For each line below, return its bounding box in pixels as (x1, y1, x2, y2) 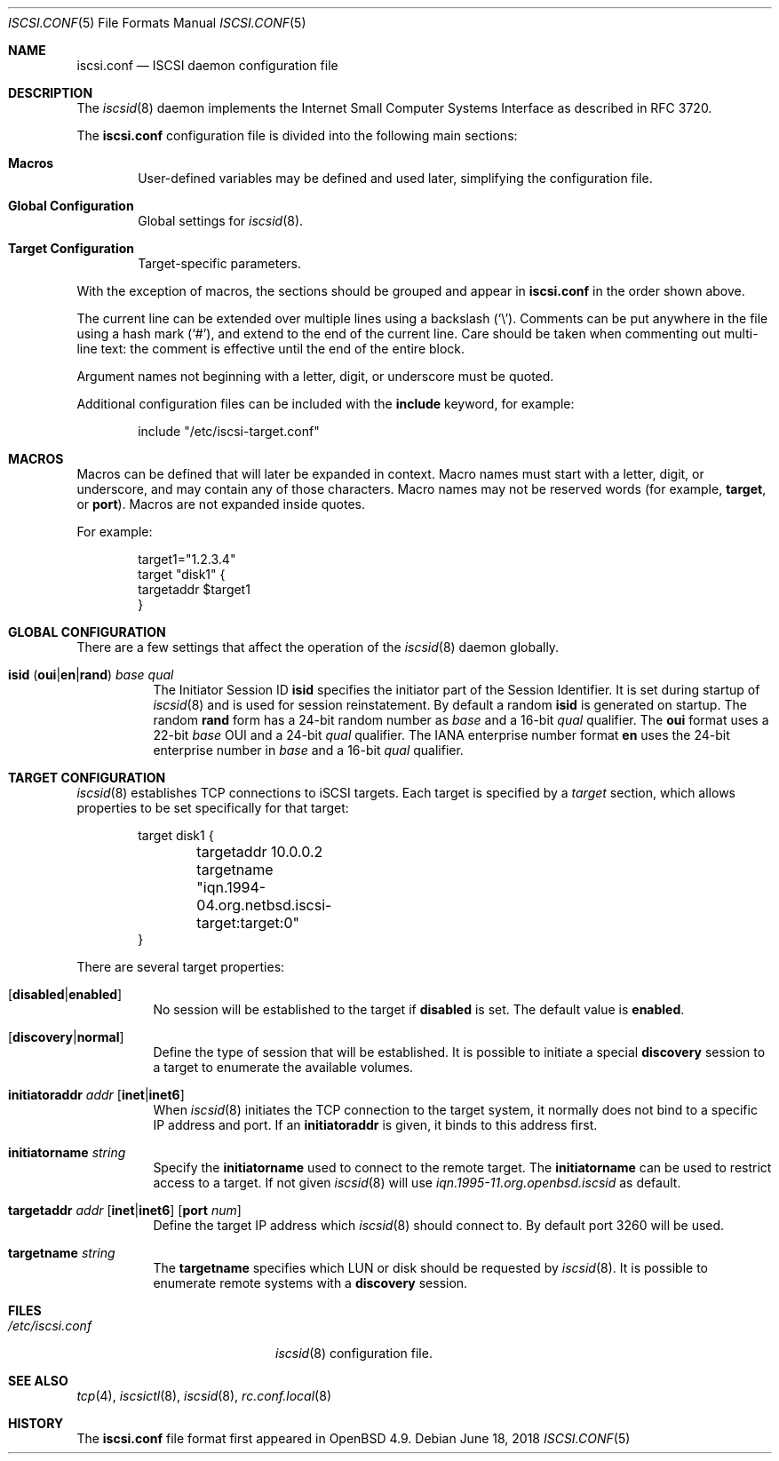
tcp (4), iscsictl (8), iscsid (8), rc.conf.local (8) (76, 1388, 331, 1403)
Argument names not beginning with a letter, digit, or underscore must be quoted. (76, 369, 554, 384)
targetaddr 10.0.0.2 (196, 843, 323, 861)
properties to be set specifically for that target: (76, 800, 349, 815)
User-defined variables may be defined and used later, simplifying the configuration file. (138, 171, 653, 186)
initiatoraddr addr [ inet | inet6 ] (8, 1087, 185, 1102)
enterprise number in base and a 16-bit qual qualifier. (153, 742, 464, 758)
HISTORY (8, 1416, 64, 1431)
